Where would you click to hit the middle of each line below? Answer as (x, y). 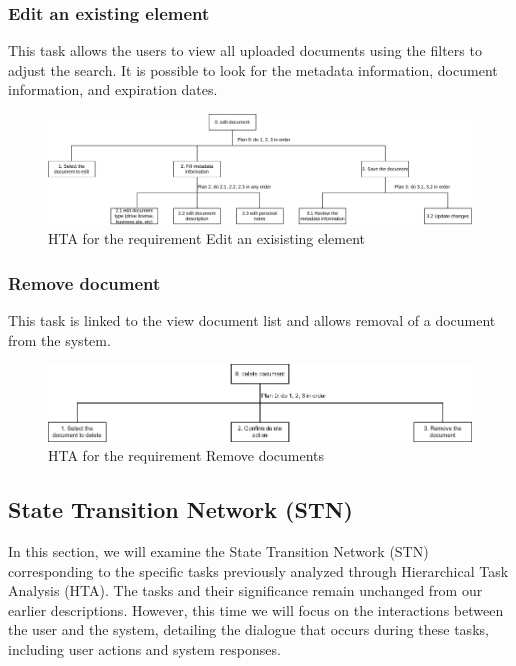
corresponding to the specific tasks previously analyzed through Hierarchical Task (258, 570)
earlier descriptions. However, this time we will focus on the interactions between (256, 609)
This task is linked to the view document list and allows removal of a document (252, 319)
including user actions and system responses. (144, 648)
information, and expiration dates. (113, 89)
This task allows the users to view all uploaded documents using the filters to (245, 50)
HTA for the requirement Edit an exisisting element (207, 238)
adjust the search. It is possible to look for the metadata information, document (253, 69)
